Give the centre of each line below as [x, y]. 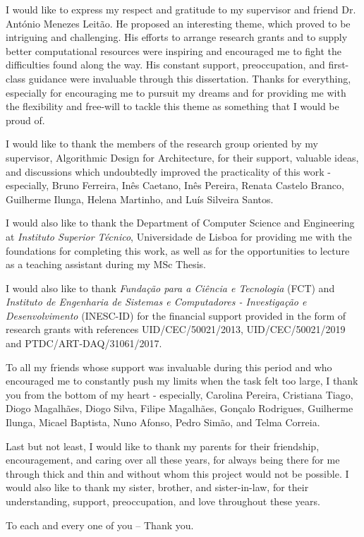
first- [339, 65]
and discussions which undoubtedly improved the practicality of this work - [168, 171]
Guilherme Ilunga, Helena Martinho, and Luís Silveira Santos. [140, 199]
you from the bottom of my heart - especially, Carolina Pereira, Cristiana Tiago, [180, 394]
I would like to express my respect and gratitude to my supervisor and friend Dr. [181, 9]
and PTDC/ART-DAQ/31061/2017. [84, 343]
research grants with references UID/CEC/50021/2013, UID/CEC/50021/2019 [176, 329]
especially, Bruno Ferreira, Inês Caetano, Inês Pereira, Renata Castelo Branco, [175, 185]
